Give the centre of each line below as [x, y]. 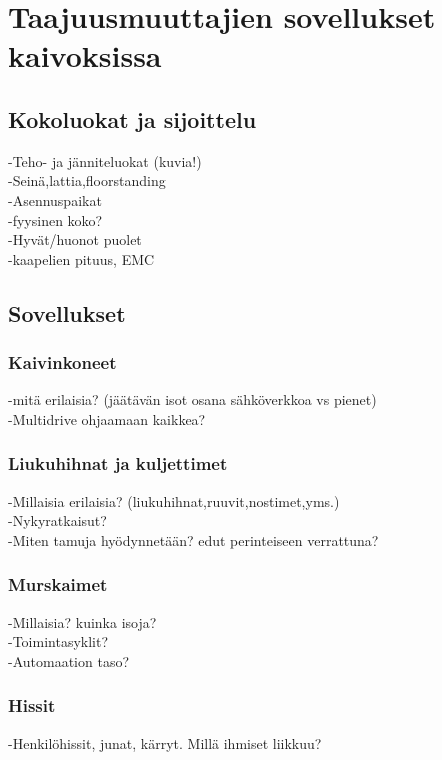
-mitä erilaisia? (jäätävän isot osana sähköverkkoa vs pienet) [192, 399]
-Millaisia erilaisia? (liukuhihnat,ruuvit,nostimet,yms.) [174, 500]
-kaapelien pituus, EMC [81, 258]
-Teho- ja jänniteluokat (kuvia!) [105, 160]
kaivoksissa [85, 55]
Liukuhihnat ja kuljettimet [118, 463]
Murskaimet [58, 584]
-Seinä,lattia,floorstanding [87, 180]
